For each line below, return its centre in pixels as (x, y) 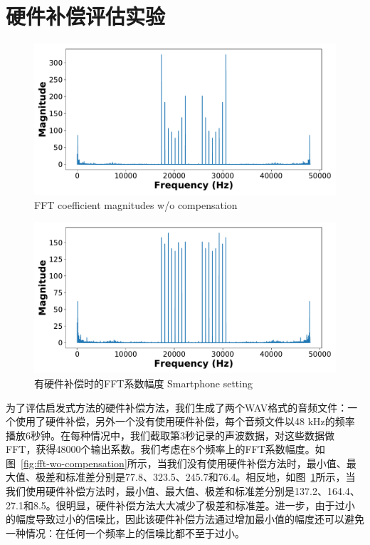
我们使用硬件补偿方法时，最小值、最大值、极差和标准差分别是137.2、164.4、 (183, 491)
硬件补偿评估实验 (86, 16)
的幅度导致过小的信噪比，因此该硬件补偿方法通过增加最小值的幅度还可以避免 (185, 519)
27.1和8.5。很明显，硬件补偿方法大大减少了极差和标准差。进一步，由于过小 (180, 505)
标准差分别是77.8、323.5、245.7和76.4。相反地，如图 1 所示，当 (210, 477)
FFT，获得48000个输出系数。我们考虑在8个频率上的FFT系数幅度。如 (165, 449)
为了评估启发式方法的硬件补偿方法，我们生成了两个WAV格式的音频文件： (177, 407)
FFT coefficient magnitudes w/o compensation (136, 204)
